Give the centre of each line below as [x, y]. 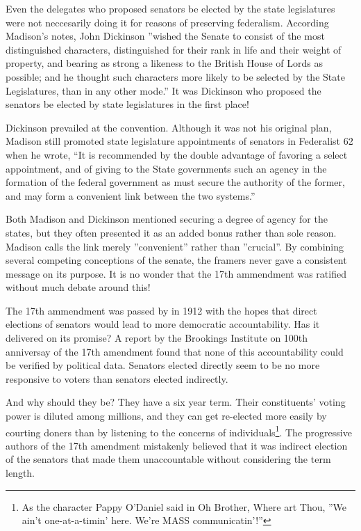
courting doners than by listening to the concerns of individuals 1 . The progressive [179, 431]
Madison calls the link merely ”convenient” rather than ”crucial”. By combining [175, 246]
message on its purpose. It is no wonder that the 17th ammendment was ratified [176, 273]
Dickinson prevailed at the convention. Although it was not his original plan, [169, 127]
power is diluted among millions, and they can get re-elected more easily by [166, 416]
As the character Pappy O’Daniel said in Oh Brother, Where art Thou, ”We [184, 506]
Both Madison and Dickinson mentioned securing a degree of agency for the [167, 219]
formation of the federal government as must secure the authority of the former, [175, 182]
